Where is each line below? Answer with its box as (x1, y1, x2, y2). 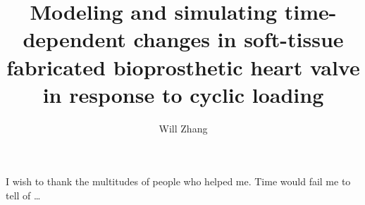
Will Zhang (159, 120, 208, 135)
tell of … (6, 187, 41, 202)
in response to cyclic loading (42, 80, 324, 108)
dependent (23, 25, 126, 54)
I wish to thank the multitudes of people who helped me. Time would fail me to (6, 174, 351, 189)
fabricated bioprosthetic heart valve (6, 52, 360, 81)
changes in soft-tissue (133, 25, 344, 54)
